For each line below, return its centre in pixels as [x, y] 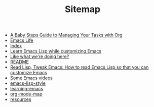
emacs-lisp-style [28, 83]
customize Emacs [28, 73]
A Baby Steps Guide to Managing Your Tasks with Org [66, 35]
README [20, 62]
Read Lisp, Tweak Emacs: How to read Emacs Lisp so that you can [79, 67]
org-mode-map [26, 94]
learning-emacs [27, 89]
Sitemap [83, 9]
